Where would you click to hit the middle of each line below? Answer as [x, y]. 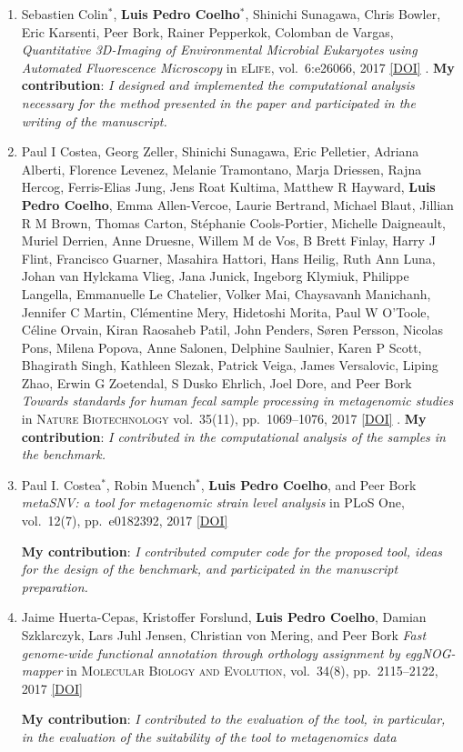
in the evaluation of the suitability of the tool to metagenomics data [209, 736]
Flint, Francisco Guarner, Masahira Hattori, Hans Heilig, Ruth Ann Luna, [228, 258]
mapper [42, 671]
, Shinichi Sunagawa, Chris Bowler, [343, 14]
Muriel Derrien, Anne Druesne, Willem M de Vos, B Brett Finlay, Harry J [228, 241]
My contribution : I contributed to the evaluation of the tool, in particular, [233, 719]
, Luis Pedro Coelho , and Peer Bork [308, 484]
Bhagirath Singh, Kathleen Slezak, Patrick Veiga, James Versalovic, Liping [230, 365]
